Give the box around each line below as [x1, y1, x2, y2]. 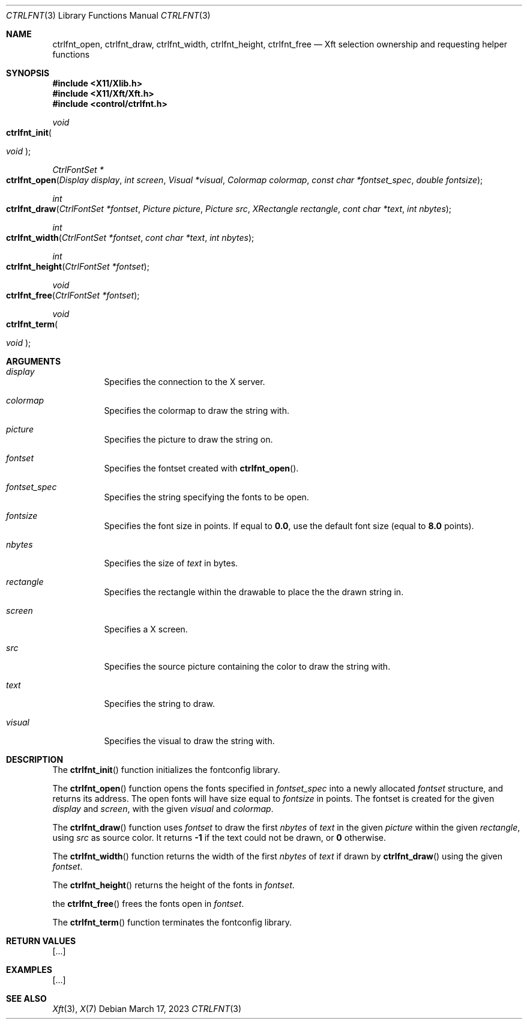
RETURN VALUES [6, 936, 76, 946]
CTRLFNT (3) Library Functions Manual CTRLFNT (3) [6, 10, 211, 20]
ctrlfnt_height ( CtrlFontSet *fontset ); [6, 261, 149, 271]
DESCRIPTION [6, 754, 64, 765]
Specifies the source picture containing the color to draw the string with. [104, 661, 391, 671]
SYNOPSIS [6, 68, 50, 78]
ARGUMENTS [6, 356, 61, 366]
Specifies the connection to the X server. [104, 377, 265, 387]
